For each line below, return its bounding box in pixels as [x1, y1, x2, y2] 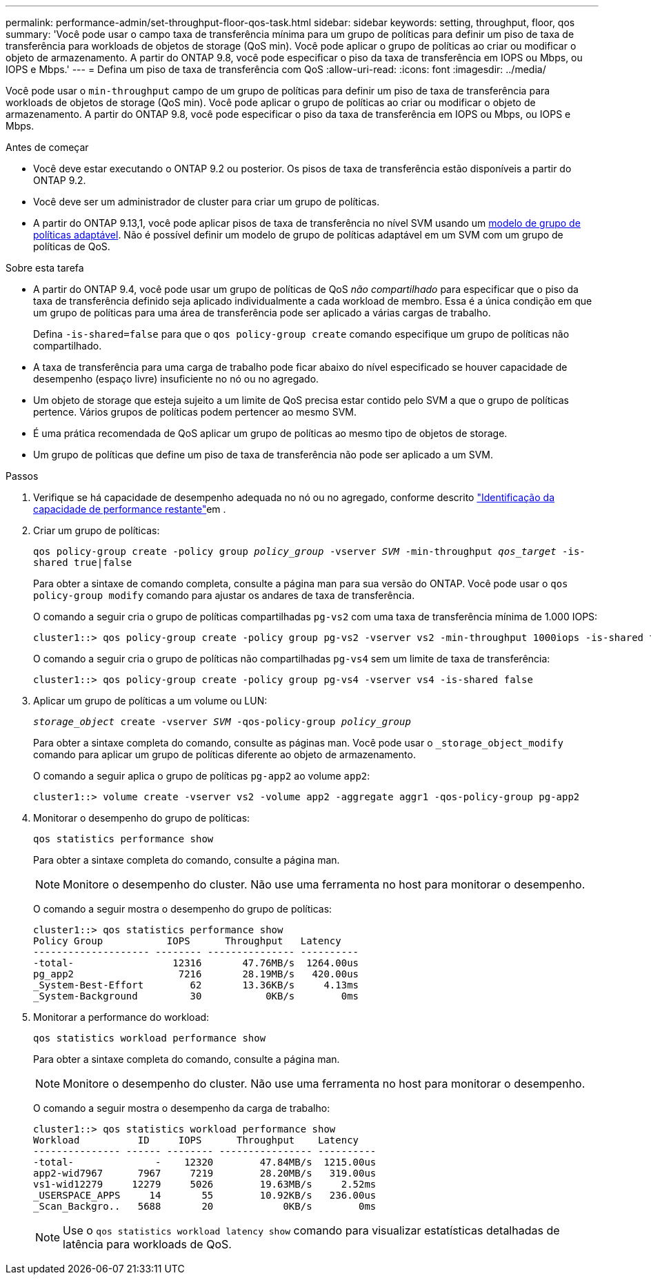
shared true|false [33, 557, 132, 568]
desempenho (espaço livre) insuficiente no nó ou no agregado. [33, 373, 319, 385]
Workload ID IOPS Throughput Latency [33, 1135, 359, 1146]
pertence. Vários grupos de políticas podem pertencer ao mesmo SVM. [33, 406, 357, 418]
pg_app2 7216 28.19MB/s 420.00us [33, 968, 359, 979]
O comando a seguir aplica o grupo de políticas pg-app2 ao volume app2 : [33, 770, 370, 782]
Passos [6, 470, 39, 482]
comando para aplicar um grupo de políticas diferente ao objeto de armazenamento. [33, 749, 416, 760]
